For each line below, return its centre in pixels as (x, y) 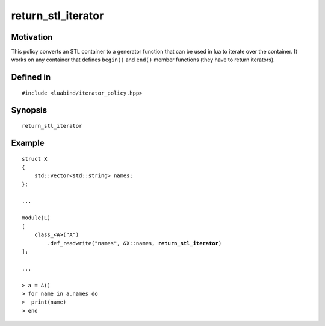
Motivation (32, 37)
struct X (35, 159)
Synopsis (29, 110)
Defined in (31, 77)
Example (28, 143)
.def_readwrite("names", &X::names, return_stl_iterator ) (135, 243)
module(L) (36, 218)
